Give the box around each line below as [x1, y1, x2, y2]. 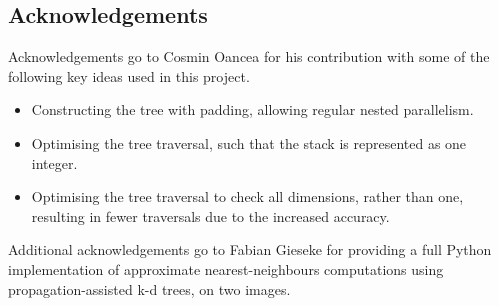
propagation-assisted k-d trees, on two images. [8, 278, 291, 299]
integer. [31, 152, 78, 173]
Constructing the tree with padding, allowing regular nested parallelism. [31, 99, 474, 120]
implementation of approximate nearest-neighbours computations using [8, 258, 444, 279]
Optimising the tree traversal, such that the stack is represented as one [31, 132, 467, 153]
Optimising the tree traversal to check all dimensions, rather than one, [31, 186, 464, 207]
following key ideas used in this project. [8, 65, 250, 86]
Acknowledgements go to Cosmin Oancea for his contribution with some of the [8, 46, 490, 67]
